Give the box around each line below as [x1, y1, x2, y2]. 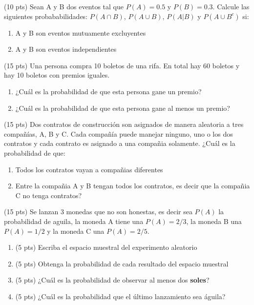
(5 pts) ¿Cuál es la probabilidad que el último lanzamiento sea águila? [15, 291, 226, 301]
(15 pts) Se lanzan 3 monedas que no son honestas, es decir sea [4, 206, 192, 217]
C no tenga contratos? [15, 190, 82, 200]
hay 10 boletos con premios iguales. [4, 70, 110, 80]
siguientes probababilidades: [4, 11, 88, 21]
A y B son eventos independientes [15, 44, 117, 54]
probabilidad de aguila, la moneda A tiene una [4, 216, 144, 226]
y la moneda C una [47, 225, 105, 236]
